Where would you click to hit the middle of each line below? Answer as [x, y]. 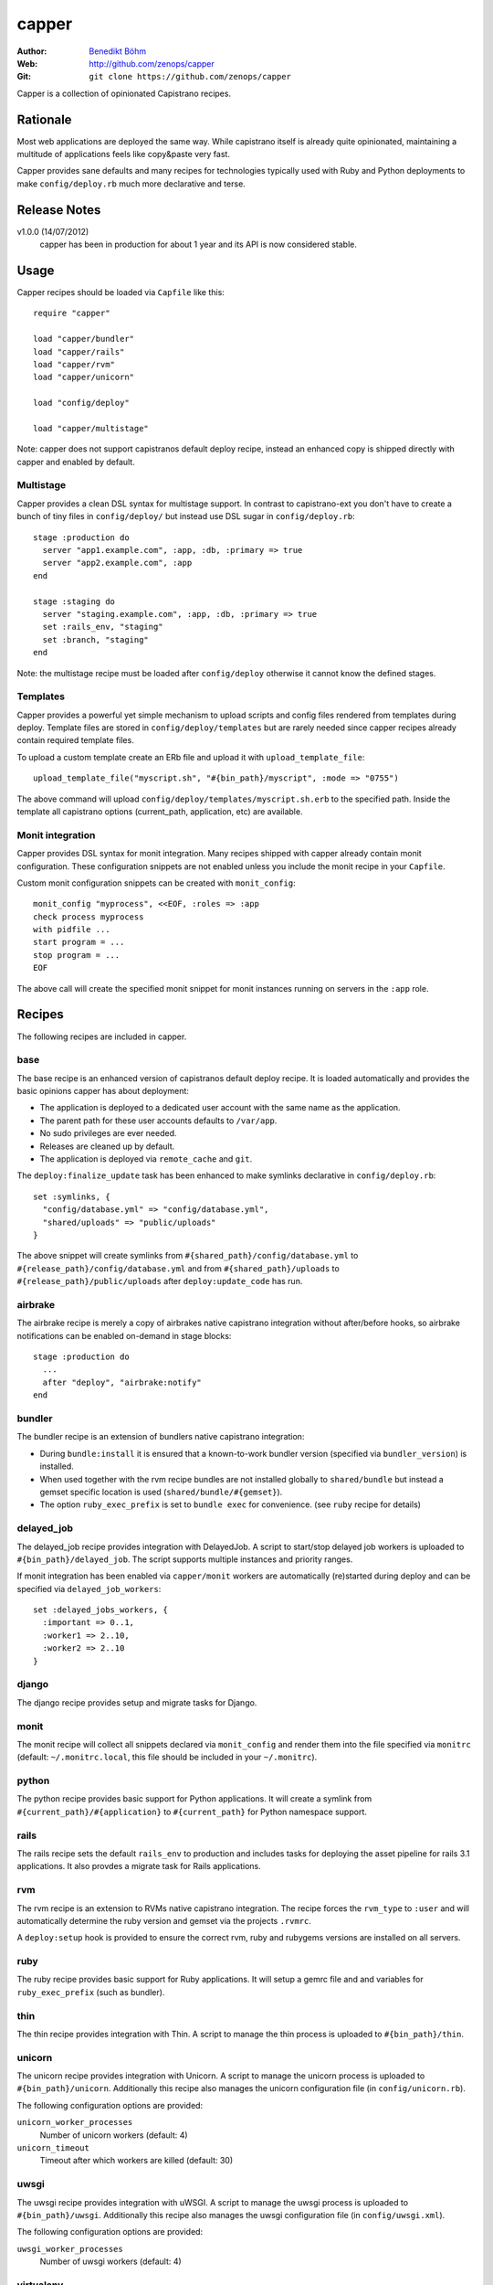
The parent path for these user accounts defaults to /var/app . [158, 1121]
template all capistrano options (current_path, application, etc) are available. [160, 812]
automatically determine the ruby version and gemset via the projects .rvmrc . [164, 1920]
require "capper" [72, 314]
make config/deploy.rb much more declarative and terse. [131, 184]
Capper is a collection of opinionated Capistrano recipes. [124, 93]
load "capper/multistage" [91, 428]
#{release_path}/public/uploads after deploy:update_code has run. [160, 1281]
